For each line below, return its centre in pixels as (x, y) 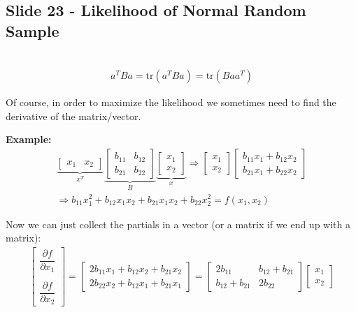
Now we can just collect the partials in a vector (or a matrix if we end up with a (178, 224)
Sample (33, 30)
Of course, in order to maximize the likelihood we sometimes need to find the (171, 102)
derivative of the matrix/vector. (73, 116)
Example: (29, 139)
